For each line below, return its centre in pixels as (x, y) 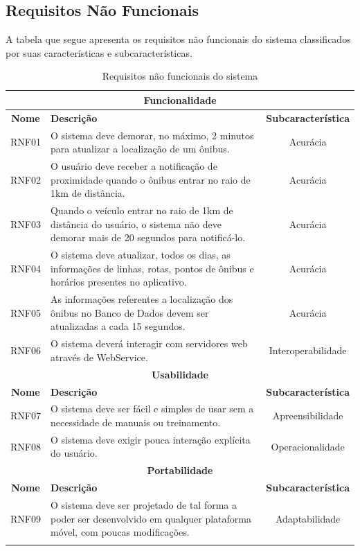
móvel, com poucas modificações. (120, 532)
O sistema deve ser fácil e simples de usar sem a (152, 409)
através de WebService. (99, 357)
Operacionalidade (308, 446)
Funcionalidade (180, 99)
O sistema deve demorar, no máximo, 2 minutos (152, 135)
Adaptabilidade (308, 518)
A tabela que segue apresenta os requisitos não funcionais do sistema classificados (178, 39)
